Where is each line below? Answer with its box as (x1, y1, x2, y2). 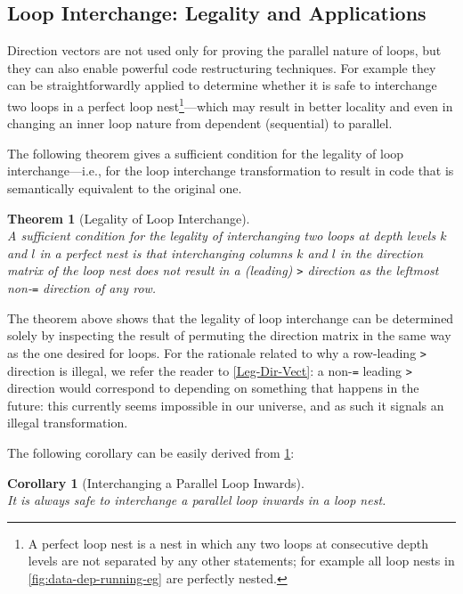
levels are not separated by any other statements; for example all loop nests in (28, 551, 455, 570)
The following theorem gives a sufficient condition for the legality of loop (7, 143, 404, 162)
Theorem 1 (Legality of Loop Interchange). (7, 208, 250, 227)
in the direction (339, 243, 424, 262)
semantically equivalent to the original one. (7, 179, 242, 198)
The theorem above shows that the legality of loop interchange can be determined (7, 308, 454, 327)
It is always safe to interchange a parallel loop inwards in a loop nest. (7, 491, 386, 509)
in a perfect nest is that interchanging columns (39, 243, 293, 262)
